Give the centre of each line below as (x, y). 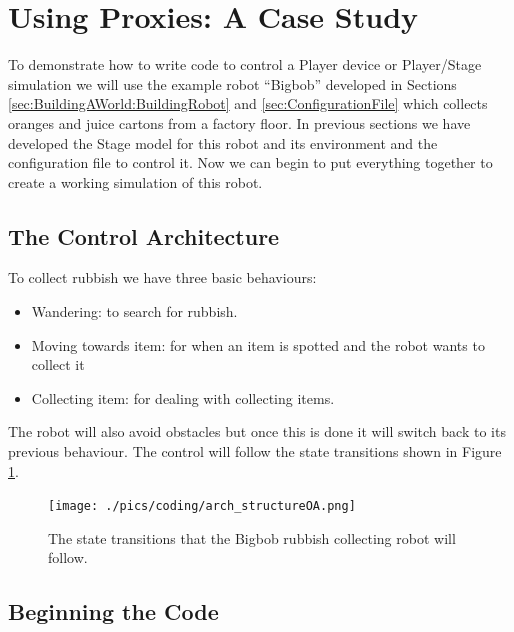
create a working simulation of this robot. (135, 181)
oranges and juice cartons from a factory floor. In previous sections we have (239, 122)
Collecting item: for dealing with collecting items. (183, 397)
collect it (58, 364)
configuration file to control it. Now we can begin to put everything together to (250, 162)
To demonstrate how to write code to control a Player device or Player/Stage (245, 64)
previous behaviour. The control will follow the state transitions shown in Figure (255, 451)
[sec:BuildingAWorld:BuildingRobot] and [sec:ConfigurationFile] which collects (248, 103)
